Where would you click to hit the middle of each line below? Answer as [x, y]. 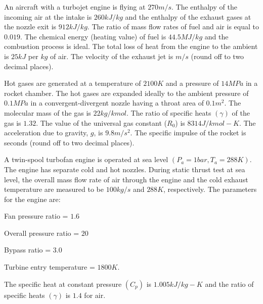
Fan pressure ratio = [36, 216]
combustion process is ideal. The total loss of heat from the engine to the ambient [131, 46]
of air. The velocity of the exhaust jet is [112, 56]
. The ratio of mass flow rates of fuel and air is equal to [173, 27]
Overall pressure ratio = [42, 233]
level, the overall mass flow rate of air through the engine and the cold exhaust [126, 179]
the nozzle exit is [30, 27]
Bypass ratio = [28, 250]
